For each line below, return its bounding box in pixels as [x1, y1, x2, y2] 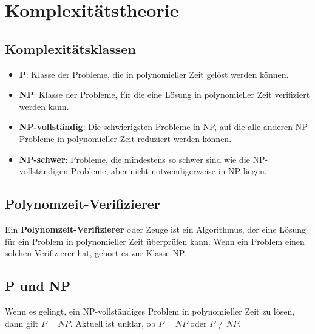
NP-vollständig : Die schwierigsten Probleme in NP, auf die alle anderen [19, 120, 293, 133]
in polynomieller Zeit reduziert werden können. [57, 132, 232, 145]
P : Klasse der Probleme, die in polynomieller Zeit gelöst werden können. [19, 67, 289, 80]
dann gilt [5, 316, 39, 329]
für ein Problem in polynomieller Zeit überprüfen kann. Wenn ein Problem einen [5, 234, 305, 247]
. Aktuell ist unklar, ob [70, 316, 156, 329]
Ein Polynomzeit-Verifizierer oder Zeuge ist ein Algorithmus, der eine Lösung [5, 222, 306, 235]
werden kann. [19, 100, 69, 112]
